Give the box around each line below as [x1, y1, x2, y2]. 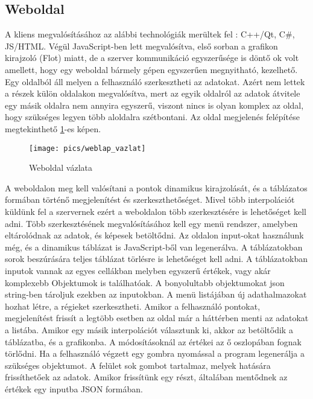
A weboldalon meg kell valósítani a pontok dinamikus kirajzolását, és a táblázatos [5, 181, 308, 194]
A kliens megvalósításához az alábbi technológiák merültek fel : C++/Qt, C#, [5, 28, 295, 40]
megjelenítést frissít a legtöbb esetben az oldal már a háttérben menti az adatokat [5, 311, 309, 324]
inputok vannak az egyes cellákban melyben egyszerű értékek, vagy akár [5, 264, 271, 276]
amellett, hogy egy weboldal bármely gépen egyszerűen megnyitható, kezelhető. [5, 63, 298, 75]
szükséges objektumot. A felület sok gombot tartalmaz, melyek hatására [5, 359, 271, 371]
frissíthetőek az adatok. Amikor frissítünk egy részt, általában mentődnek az [5, 371, 288, 383]
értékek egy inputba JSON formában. [5, 382, 143, 395]
